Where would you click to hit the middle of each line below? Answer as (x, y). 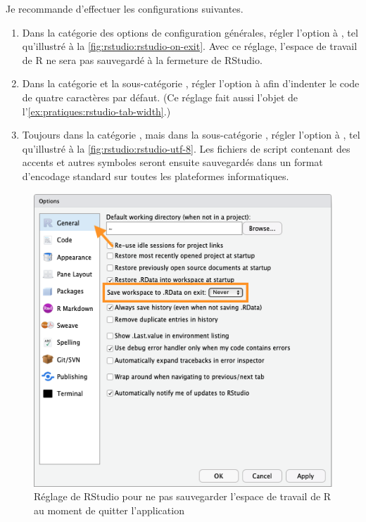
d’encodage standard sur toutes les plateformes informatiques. (156, 176)
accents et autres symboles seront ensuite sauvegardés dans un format (172, 162)
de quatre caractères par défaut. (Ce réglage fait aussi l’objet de (160, 97)
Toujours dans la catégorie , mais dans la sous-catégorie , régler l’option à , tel (191, 135)
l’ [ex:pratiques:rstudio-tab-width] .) (96, 111)
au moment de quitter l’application (109, 510)
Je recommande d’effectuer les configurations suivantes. (125, 8)
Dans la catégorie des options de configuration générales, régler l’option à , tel (190, 32)
